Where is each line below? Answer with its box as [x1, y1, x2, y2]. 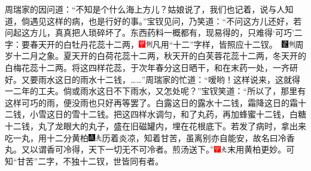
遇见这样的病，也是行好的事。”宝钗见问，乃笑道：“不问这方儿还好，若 [29, 14, 302, 27]
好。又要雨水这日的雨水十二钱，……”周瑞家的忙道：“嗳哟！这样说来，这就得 [5, 73, 300, 85]
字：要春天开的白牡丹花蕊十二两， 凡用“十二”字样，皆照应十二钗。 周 [5, 38, 304, 50]
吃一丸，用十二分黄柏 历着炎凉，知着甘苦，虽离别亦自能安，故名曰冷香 [5, 131, 295, 144]
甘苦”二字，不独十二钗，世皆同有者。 [17, 154, 164, 167]
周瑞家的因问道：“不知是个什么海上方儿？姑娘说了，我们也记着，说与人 [5, 3, 285, 15]
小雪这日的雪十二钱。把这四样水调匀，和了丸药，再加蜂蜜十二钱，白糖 [29, 108, 306, 120]
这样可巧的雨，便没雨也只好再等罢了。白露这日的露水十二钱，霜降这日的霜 [5, 96, 298, 108]
